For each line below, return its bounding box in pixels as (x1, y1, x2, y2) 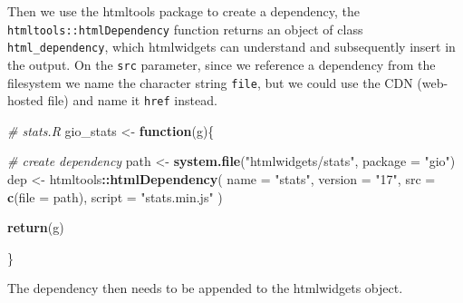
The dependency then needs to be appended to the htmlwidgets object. (7, 279, 403, 298)
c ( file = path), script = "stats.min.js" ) (7, 187, 223, 206)
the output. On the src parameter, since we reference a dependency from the (7, 54, 436, 73)
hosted (7, 91, 43, 110)
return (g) (7, 218, 64, 237)
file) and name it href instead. (47, 91, 217, 110)
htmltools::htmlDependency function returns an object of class (7, 19, 363, 38)
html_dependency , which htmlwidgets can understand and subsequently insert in (7, 37, 456, 56)
